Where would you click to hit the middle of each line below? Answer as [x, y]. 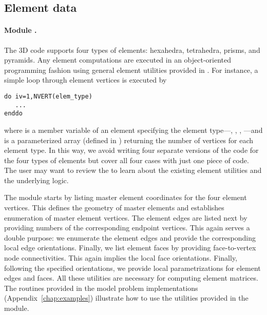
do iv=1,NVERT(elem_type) [48, 96]
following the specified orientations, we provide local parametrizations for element [132, 268]
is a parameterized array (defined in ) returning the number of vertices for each [129, 140]
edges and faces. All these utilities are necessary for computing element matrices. [131, 278]
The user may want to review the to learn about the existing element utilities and [133, 170]
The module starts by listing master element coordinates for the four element [126, 197]
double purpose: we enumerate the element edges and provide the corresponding [130, 237]
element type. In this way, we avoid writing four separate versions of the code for [131, 150]
